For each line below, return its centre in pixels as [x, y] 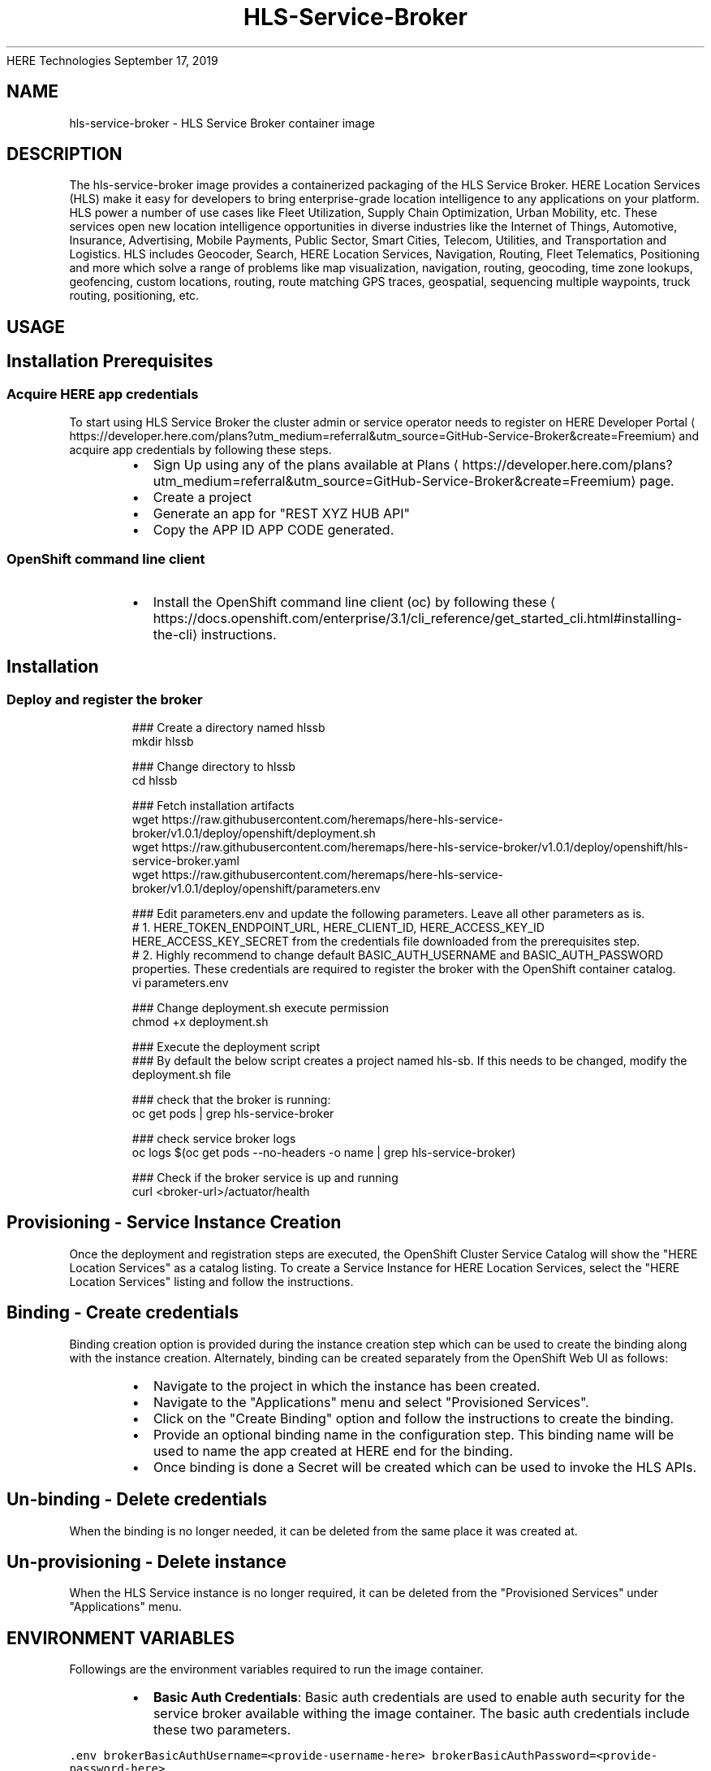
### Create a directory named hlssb [228, 728]
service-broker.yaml [185, 861]
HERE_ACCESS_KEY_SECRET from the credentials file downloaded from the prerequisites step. [386, 942]
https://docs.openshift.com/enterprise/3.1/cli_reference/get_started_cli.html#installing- [418, 618]
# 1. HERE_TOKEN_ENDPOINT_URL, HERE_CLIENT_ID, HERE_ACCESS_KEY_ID [338, 928]
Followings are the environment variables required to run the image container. [276, 1669]
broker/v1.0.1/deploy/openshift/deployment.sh [254, 834]
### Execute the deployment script [226, 1047]
